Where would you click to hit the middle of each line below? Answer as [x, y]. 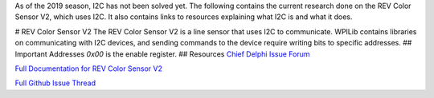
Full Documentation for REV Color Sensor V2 [88, 69]
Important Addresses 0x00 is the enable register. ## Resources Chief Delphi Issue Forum [162, 54]
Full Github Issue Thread [55, 83]
